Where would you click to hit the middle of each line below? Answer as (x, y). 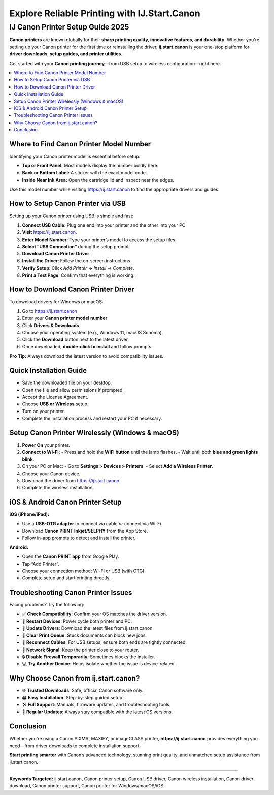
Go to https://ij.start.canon (49, 311)
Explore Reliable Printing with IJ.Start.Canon (105, 13)
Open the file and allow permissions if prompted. (73, 390)
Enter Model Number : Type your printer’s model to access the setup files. (99, 240)
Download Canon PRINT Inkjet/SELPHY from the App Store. (85, 531)
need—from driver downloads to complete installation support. (75, 746)
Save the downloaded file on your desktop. (67, 383)
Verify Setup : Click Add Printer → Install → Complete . (78, 268)
